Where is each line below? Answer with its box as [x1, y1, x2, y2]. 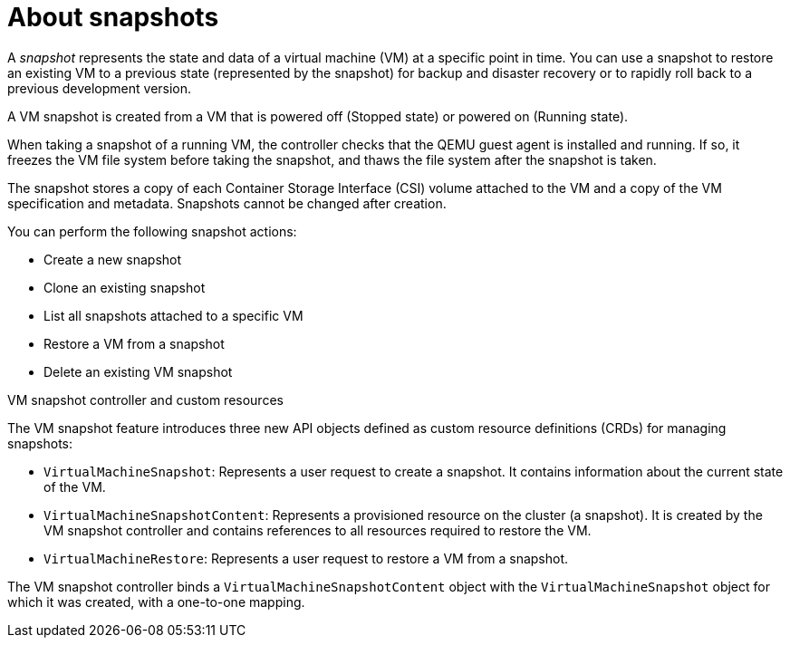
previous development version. [7, 80, 192, 96]
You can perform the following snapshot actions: [7, 223, 297, 239]
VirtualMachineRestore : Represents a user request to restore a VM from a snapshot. [43, 550, 569, 566]
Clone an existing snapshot [43, 279, 206, 295]
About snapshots [7, 2, 219, 33]
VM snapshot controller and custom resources [7, 391, 284, 408]
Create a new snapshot [43, 251, 182, 267]
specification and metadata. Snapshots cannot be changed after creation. [7, 195, 447, 211]
